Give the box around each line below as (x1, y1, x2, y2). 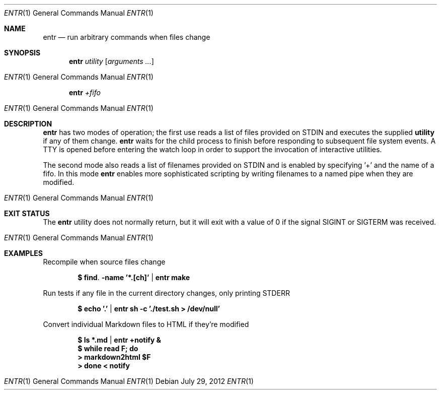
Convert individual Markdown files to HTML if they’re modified (43, 320, 249, 329)
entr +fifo (69, 88, 101, 97)
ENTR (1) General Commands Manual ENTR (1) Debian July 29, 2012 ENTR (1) (4, 377, 254, 385)
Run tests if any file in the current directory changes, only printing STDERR (43, 289, 290, 297)
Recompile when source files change (43, 257, 166, 266)
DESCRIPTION (4, 119, 52, 128)
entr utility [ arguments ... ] (69, 57, 154, 65)
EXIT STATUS (4, 209, 50, 218)
